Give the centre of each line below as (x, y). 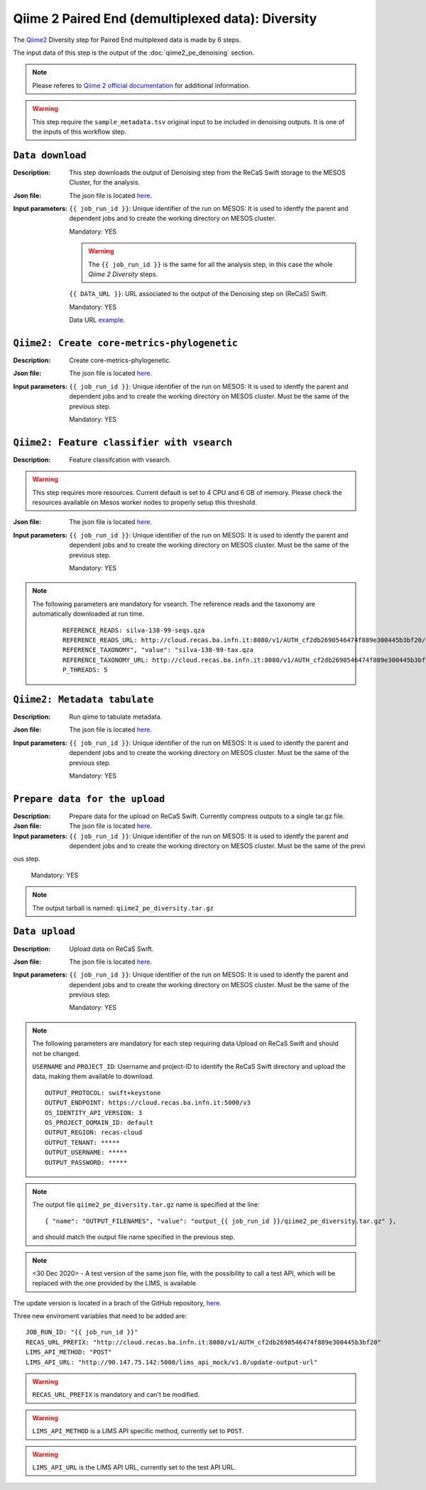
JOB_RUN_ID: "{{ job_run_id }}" (82, 1332)
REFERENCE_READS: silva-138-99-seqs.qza (134, 630)
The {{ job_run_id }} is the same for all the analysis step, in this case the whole (211, 264)
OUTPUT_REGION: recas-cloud (94, 1132)
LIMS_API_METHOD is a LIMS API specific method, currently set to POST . (138, 1431)
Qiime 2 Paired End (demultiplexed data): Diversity (165, 18)
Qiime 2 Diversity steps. (123, 274)
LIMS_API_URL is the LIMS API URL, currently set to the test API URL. (134, 1467)
